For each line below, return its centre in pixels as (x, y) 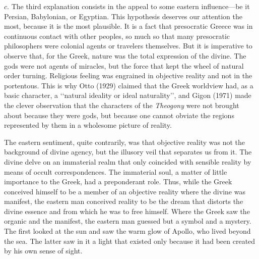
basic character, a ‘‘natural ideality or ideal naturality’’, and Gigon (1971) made (128, 95)
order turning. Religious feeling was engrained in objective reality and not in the (128, 75)
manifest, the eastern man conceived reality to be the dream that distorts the (124, 201)
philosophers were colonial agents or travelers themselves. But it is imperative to (128, 46)
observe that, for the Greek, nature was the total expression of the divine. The (125, 55)
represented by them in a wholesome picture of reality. (88, 125)
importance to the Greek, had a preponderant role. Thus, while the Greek (118, 182)
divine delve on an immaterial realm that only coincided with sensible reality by (128, 161)
